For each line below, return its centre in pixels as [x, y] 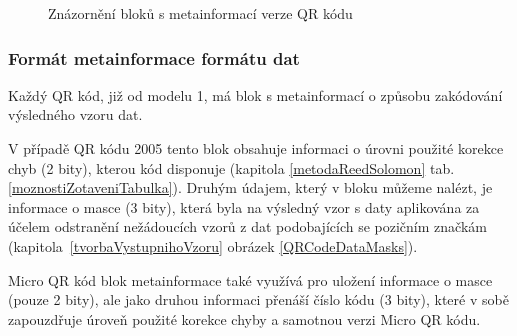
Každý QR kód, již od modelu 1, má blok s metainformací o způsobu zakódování [255, 94]
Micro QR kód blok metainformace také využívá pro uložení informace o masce [250, 279]
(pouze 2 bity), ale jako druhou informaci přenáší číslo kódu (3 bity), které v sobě [258, 299]
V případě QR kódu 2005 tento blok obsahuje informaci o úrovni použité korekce [256, 148]
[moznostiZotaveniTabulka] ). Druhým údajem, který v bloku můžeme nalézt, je [250, 187]
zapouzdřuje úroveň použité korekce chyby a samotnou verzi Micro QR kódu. [244, 318]
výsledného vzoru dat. [75, 114]
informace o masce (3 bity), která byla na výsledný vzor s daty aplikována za [244, 206]
